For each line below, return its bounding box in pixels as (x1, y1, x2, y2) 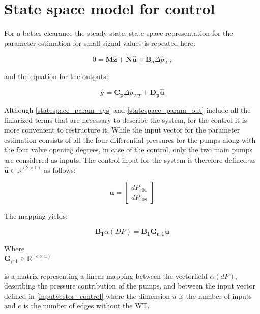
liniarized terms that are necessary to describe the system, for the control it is (4, 114, 247, 125)
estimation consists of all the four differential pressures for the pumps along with (4, 134, 256, 145)
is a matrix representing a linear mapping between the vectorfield (4, 270, 208, 281)
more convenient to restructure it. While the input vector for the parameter (4, 124, 240, 135)
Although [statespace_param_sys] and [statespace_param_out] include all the (4, 104, 251, 115)
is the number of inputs (179, 290, 252, 301)
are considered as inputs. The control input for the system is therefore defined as (4, 154, 256, 165)
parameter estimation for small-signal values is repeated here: (4, 37, 195, 48)
